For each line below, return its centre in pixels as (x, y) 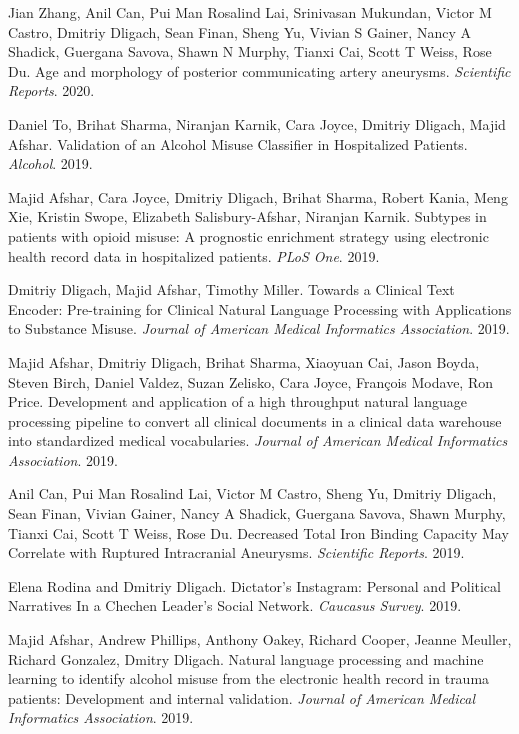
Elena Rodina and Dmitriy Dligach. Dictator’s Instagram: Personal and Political (254, 585)
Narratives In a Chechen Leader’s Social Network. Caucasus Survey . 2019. (235, 605)
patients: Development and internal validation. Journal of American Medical (242, 697)
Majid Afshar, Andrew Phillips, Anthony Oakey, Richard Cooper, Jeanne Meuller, (260, 639)
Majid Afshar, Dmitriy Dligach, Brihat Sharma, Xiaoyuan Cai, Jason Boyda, (244, 361)
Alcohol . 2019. (50, 163)
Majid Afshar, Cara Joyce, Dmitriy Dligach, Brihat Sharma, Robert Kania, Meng (258, 196)
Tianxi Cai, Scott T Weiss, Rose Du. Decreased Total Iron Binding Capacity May (258, 532)
